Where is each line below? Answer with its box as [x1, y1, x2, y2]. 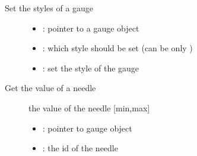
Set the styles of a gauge [5, 2, 94, 14]
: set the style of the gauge [42, 61, 139, 74]
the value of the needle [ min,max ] [28, 101, 150, 114]
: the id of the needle [42, 142, 118, 154]
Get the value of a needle [5, 82, 96, 94]
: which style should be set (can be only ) [42, 42, 193, 54]
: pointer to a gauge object [42, 21, 139, 34]
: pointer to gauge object [42, 121, 132, 134]
